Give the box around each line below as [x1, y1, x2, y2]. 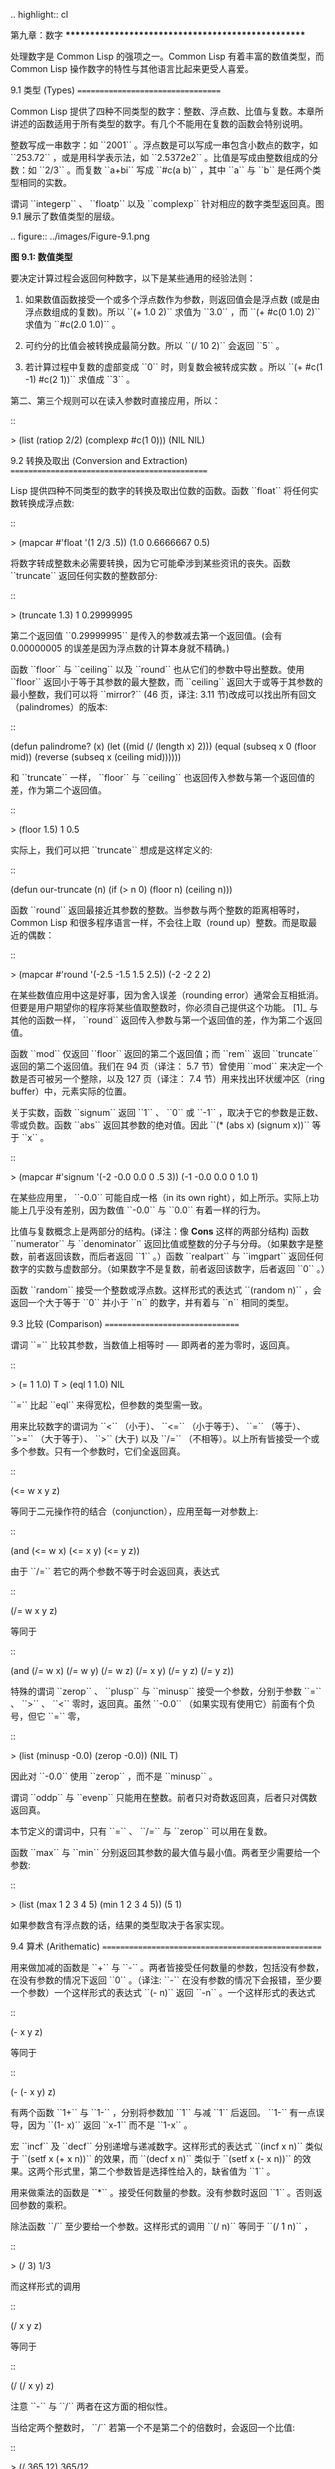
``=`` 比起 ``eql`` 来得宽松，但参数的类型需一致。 [10, 1399, 208, 1411]
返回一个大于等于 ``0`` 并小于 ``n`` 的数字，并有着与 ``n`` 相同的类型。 [10, 1297, 295, 1308]
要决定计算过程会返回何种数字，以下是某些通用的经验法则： [10, 272, 256, 284]
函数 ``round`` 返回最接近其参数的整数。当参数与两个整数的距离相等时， [10, 904, 305, 916]
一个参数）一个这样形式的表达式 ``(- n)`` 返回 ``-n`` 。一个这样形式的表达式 [10, 1987, 316, 1998]
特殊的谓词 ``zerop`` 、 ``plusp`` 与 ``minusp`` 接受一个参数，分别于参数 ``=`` [10, 1685, 322, 1697]
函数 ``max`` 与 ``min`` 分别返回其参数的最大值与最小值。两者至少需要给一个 [10, 1847, 321, 1858]
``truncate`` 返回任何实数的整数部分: [10, 570, 158, 581]
